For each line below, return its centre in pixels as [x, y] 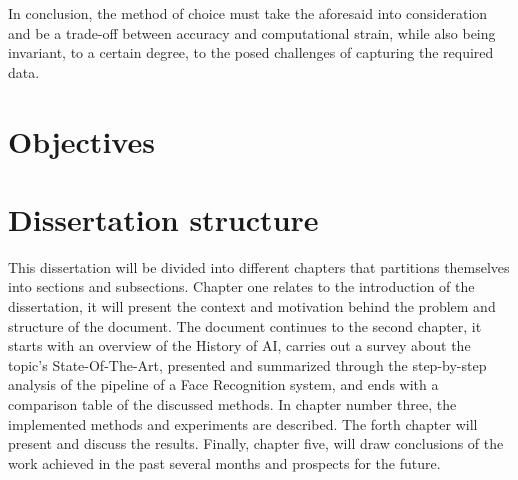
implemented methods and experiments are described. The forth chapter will [243, 423]
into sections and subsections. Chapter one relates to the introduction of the [241, 286]
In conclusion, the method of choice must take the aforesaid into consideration [248, 13]
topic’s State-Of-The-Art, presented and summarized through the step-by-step [247, 364]
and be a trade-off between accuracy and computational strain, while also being [252, 32]
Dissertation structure [163, 218]
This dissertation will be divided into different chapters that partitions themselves [259, 266]
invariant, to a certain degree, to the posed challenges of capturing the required [251, 52]
